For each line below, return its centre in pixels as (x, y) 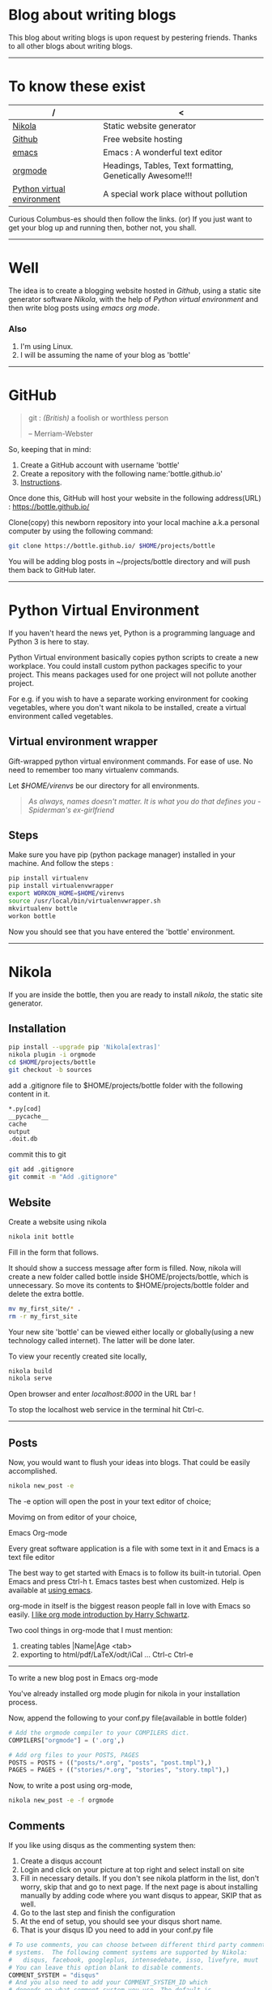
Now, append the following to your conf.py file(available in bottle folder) (128, 1717)
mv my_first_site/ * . (45, 1308)
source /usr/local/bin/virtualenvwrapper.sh (85, 901)
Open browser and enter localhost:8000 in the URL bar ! (102, 1394)
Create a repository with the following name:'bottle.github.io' (121, 474)
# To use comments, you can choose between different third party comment (137, 1945)
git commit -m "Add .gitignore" (63, 1177)
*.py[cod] (25, 1109)
